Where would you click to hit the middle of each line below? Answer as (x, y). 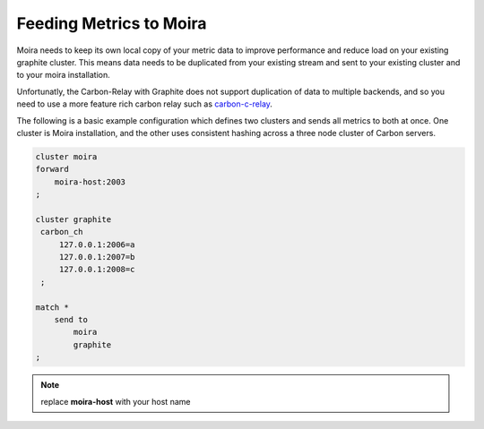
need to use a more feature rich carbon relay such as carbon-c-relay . (145, 104)
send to (71, 319)
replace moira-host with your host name (116, 401)
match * (52, 307)
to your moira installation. (64, 75)
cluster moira (66, 156)
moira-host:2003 (90, 182)
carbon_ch (62, 232)
